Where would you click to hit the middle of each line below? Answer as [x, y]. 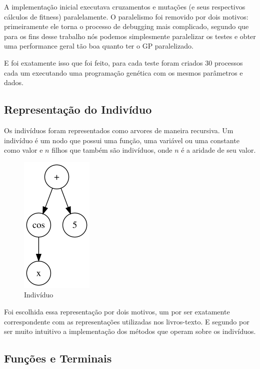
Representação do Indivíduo [78, 109]
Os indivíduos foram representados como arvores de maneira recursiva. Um [119, 130]
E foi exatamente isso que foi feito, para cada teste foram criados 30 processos [123, 62]
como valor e [23, 150]
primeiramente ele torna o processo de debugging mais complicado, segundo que [126, 26]
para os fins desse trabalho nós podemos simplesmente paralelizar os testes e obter [130, 36]
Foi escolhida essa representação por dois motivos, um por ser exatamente [117, 311]
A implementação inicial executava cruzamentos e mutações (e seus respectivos [125, 7]
